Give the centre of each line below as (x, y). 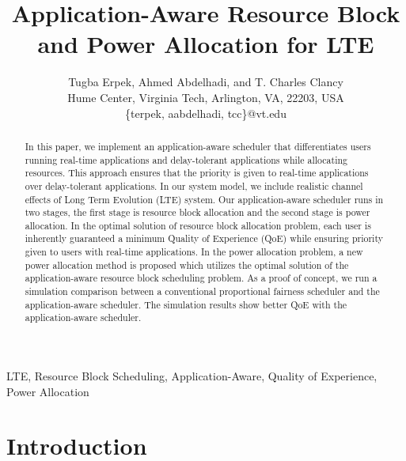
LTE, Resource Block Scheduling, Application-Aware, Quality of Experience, (192, 376)
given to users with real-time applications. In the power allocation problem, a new (194, 252)
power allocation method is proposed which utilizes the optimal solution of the (187, 265)
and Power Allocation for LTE (206, 44)
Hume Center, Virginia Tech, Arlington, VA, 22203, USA (206, 97)
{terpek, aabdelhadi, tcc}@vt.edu (206, 113)
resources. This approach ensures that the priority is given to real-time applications (197, 173)
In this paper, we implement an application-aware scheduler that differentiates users (198, 146)
